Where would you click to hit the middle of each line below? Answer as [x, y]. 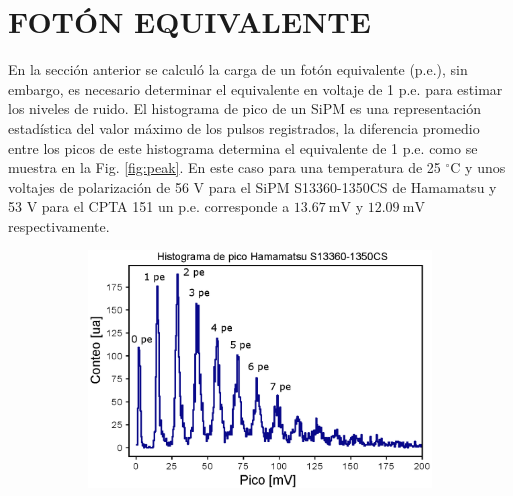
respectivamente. [59, 225]
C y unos [478, 167]
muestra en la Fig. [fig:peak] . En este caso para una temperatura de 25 [224, 167]
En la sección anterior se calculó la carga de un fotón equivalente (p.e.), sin [238, 69]
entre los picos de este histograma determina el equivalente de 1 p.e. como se [243, 147]
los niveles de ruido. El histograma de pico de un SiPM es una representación [245, 108]
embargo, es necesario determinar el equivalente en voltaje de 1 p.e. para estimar [255, 88]
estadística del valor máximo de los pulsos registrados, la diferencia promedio [244, 127]
